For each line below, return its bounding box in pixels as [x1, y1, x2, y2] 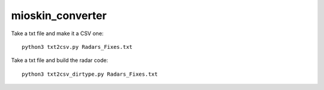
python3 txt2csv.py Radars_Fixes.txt [22, 44, 133, 50]
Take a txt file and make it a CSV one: [11, 30, 104, 37]
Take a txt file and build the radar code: [11, 57, 108, 64]
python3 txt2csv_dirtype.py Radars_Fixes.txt [22, 70, 158, 77]
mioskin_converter [11, 9, 107, 22]
